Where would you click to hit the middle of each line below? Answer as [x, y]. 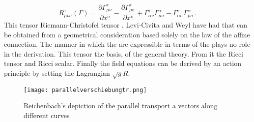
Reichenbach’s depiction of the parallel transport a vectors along [121, 106]
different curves [47, 115]
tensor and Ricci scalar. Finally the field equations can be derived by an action [123, 63]
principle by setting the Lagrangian [57, 73]
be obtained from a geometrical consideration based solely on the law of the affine [127, 34]
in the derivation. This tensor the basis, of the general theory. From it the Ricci [124, 53]
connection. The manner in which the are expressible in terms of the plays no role [127, 44]
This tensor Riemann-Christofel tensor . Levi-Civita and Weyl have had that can [126, 24]
